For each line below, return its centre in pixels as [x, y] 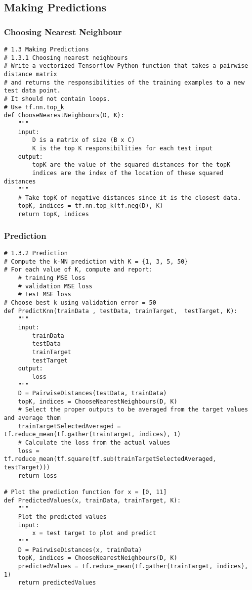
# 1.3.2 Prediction [36, 253]
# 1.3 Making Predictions [46, 49]
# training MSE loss [52, 278]
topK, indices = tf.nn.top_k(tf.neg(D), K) [91, 206]
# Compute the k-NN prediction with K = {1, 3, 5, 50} [96, 261]
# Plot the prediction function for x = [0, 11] [85, 492]
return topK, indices [53, 214]
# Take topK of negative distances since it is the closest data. [129, 198]
